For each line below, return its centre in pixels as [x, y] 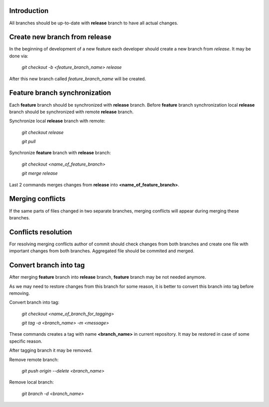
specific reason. [26, 341]
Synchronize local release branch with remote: [57, 121]
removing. [19, 293]
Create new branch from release [60, 37]
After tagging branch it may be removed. [51, 350]
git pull [29, 142]
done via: [19, 56]
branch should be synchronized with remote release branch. [71, 112]
